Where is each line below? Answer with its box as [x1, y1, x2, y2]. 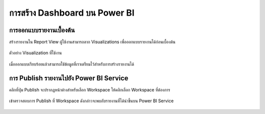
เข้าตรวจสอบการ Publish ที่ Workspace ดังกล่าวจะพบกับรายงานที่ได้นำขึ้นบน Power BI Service [9, 98, 174, 104]
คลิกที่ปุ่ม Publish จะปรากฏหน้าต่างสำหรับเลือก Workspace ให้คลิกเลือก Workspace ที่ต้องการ [9, 87, 170, 92]
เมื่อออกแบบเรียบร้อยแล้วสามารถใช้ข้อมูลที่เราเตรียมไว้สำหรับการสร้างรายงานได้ [9, 61, 134, 67]
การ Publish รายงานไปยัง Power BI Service [9, 74, 129, 82]
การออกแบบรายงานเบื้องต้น [9, 26, 75, 34]
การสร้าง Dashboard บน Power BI [9, 7, 135, 18]
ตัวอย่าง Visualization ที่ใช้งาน [9, 50, 62, 56]
